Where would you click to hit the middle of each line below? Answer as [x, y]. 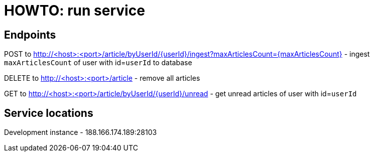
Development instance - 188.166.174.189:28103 [81, 132]
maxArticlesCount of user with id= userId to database [98, 63]
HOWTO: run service [75, 11]
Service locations [49, 113]
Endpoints [30, 35]
